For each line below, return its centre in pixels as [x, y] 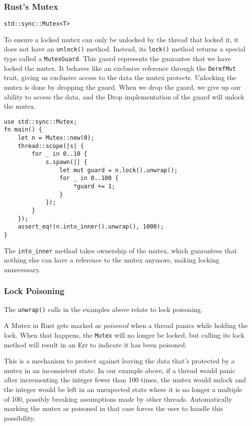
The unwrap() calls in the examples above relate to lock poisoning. [103, 309]
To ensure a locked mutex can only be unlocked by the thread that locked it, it [121, 39]
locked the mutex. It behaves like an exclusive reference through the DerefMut [120, 68]
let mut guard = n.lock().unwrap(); [118, 170]
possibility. [20, 418]
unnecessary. [22, 269]
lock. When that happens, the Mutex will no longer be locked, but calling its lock [124, 335]
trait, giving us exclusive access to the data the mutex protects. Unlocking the [120, 77]
